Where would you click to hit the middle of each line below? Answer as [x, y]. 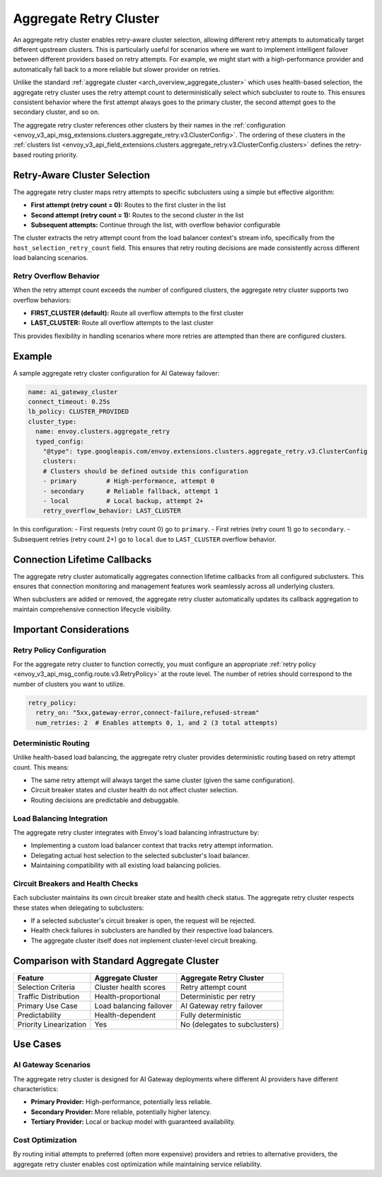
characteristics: [36, 1088]
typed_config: [60, 441]
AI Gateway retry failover [222, 1006]
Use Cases [37, 1044]
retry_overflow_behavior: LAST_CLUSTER [112, 511]
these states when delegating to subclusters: [79, 908]
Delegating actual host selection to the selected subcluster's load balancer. [140, 855]
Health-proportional [127, 996]
